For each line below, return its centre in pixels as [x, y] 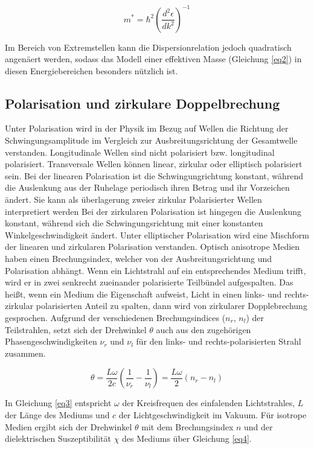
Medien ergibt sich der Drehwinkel [69, 426]
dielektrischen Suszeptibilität [58, 438]
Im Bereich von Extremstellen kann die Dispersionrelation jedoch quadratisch [148, 47]
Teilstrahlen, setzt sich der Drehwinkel [76, 329]
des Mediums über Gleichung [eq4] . [187, 438]
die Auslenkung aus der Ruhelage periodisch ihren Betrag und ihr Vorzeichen [147, 187]
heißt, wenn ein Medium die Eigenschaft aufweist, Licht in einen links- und [143, 294]
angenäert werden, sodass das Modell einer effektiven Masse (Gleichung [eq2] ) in [153, 59]
